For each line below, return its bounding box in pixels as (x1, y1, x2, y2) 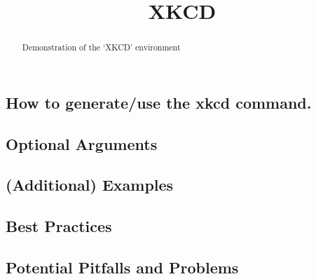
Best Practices (6, 215, 112, 237)
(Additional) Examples (6, 174, 174, 196)
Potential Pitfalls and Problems (6, 256, 239, 278)
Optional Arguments (6, 132, 158, 154)
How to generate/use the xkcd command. (6, 91, 312, 113)
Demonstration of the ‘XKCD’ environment (22, 41, 181, 53)
